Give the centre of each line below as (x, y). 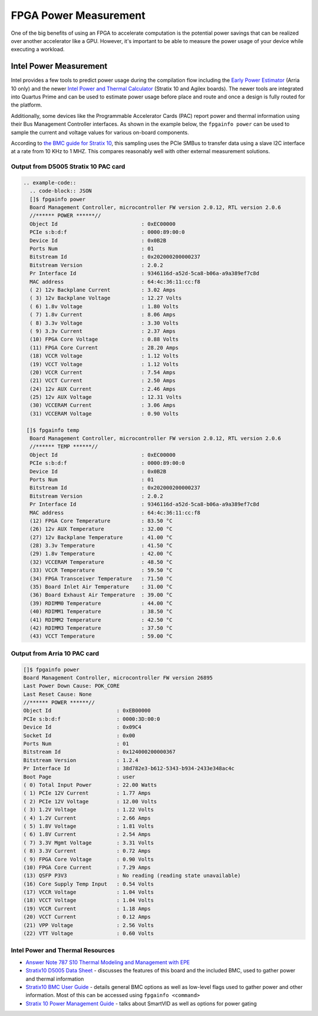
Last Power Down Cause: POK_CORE (72, 686)
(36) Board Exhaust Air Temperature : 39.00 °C (101, 595)
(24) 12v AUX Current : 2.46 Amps (103, 389)
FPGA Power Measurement (78, 15)
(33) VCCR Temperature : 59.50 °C (101, 570)
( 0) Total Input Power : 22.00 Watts (90, 785)
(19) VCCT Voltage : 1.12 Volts (104, 364)
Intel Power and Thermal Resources (63, 951)
